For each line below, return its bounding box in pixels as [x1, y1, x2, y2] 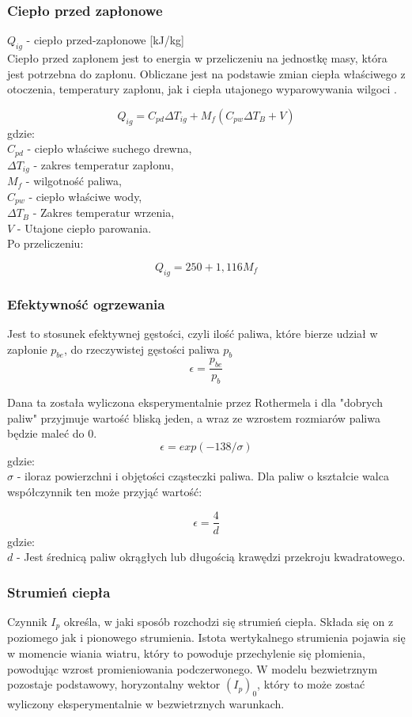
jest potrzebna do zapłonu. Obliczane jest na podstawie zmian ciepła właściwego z [7, 65, 406, 82]
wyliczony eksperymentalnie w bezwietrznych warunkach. [7, 696, 285, 712]
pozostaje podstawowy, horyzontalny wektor [7, 676, 221, 692]
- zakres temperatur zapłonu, [33, 156, 174, 173]
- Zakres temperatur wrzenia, [32, 204, 175, 221]
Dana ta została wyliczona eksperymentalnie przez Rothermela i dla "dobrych [7, 393, 383, 410]
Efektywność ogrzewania [7, 294, 165, 313]
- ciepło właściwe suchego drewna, [27, 140, 192, 157]
